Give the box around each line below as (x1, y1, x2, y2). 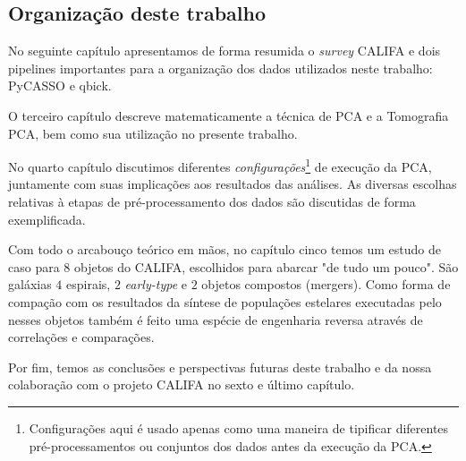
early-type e (124, 275, 187, 294)
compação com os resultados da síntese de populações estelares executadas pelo (8, 292, 442, 311)
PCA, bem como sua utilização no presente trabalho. (8, 124, 298, 142)
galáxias (8, 275, 52, 294)
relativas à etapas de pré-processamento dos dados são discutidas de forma (8, 192, 416, 211)
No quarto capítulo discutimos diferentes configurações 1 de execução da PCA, (8, 155, 432, 175)
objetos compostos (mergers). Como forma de (201, 275, 451, 294)
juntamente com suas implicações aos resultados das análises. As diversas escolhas (8, 175, 457, 193)
